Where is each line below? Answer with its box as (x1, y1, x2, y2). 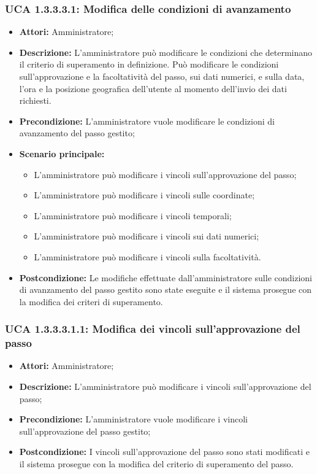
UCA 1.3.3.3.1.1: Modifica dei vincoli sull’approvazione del (5, 321, 300, 336)
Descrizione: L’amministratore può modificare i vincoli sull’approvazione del (19, 380, 311, 393)
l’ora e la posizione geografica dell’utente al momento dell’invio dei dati (19, 82, 287, 95)
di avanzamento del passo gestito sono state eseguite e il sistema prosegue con (19, 283, 312, 296)
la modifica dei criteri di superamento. (19, 295, 163, 308)
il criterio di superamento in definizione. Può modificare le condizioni (19, 58, 279, 71)
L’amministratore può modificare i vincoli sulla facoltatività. (34, 250, 261, 263)
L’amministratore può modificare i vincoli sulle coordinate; (34, 188, 255, 201)
